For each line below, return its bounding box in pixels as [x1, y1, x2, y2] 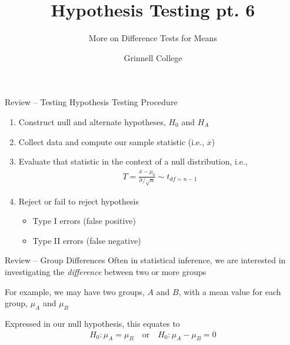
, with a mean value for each [178, 285, 281, 297]
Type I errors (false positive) [32, 215, 136, 227]
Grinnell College [124, 51, 182, 63]
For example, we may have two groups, [5, 285, 145, 297]
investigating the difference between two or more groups [5, 265, 206, 277]
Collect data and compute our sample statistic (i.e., [18, 135, 205, 148]
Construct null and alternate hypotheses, [18, 115, 166, 128]
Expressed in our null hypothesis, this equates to [5, 317, 180, 329]
